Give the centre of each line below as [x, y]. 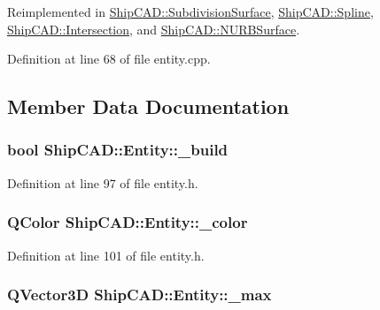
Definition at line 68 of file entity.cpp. [109, 59]
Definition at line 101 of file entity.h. [106, 255]
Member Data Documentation [148, 106]
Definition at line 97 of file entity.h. [103, 182]
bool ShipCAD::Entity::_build [118, 150]
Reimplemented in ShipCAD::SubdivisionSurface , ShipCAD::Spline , [190, 11]
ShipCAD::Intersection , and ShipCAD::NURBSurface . [154, 29]
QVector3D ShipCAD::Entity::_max [140, 295]
